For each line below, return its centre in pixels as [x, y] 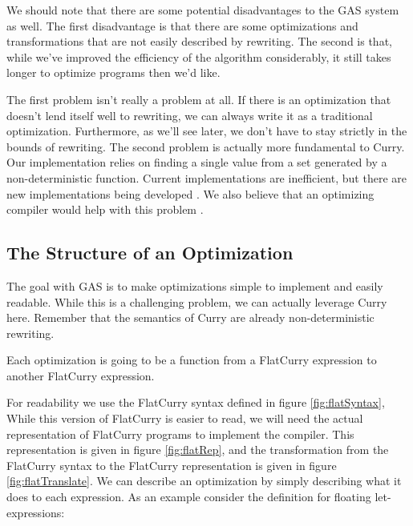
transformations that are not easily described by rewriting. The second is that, [199, 41]
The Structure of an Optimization [150, 253]
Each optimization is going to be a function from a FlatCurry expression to [192, 360]
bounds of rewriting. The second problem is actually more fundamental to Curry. [206, 146]
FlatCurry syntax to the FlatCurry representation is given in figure [172, 465]
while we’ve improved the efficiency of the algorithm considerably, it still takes [199, 56]
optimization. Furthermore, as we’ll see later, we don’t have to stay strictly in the [207, 131]
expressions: [36, 512]
